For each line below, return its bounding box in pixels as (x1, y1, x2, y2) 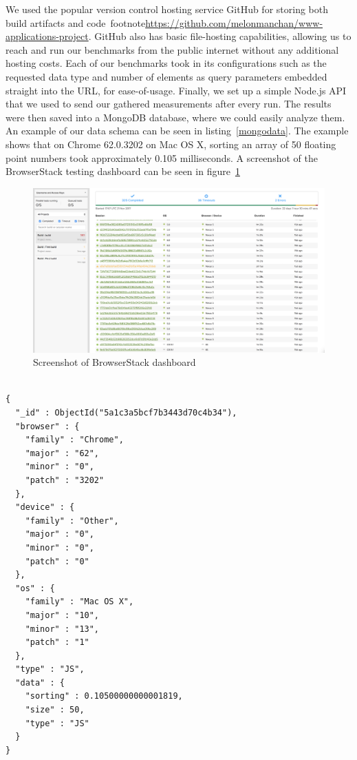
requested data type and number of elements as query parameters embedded (6, 69, 327, 83)
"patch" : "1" (25, 637, 89, 648)
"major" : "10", (25, 610, 100, 620)
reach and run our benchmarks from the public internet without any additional (6, 42, 339, 57)
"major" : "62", (25, 448, 100, 458)
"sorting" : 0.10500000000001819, (25, 691, 183, 701)
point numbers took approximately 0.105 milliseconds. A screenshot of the (6, 150, 318, 165)
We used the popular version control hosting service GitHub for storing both (6, 2, 328, 16)
